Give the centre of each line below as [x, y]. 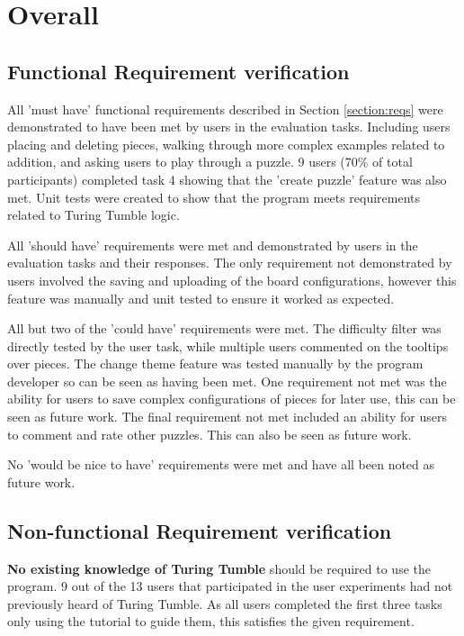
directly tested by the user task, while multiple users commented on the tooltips [228, 345]
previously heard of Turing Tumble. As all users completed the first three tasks [225, 603]
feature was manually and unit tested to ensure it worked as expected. [201, 298]
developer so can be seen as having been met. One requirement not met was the [227, 381]
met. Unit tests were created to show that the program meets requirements [214, 197]
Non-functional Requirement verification [200, 530]
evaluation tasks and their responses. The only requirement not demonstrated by [230, 263]
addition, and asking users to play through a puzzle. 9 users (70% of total [210, 162]
